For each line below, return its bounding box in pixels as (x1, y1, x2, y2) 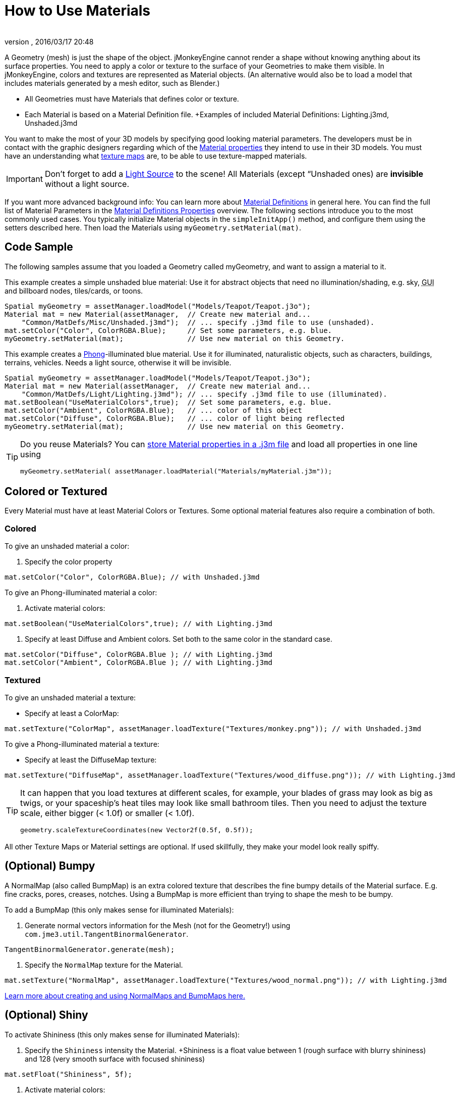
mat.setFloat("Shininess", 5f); (5, 1070, 132, 1078)
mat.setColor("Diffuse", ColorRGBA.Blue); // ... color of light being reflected (5, 414, 345, 422)
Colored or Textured (5, 485, 107, 498)
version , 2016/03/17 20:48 (5, 37, 94, 46)
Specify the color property (25, 557, 112, 566)
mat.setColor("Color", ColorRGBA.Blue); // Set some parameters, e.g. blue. (5, 326, 332, 335)
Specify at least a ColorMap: (25, 708, 119, 718)
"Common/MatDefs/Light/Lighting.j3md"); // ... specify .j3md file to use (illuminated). (21, 390, 387, 398)
